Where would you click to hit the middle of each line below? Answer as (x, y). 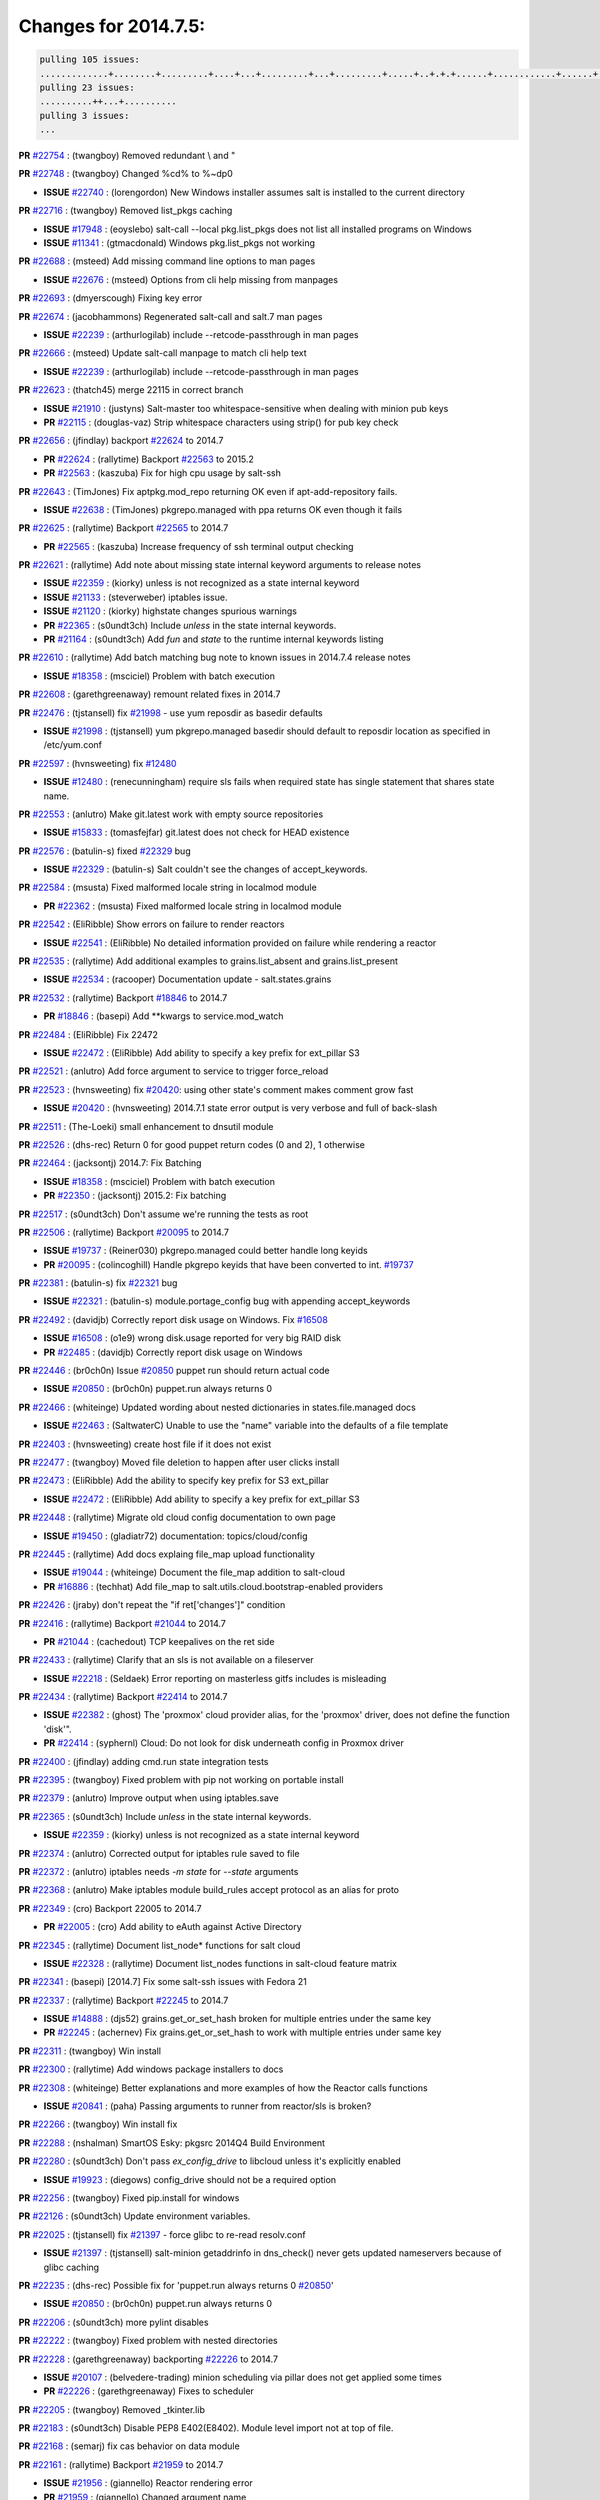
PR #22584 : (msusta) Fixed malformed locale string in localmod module (167, 887)
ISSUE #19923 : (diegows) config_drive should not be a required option (190, 2179)
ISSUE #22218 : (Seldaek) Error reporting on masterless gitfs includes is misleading (215, 1678)
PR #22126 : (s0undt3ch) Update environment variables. (134, 2216)
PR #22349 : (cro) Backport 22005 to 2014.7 (110, 1908)
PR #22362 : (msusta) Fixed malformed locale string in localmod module (192, 906)
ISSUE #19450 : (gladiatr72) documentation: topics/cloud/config (176, 1536)
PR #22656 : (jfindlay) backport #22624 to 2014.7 (121, 441)
